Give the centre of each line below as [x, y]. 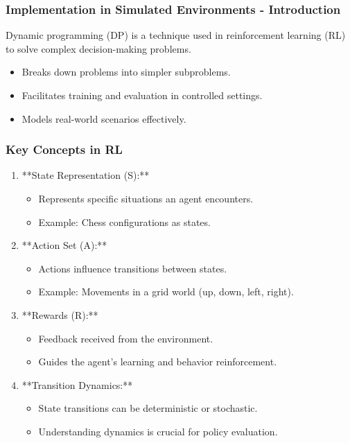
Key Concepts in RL [64, 149]
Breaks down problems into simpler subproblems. [126, 72]
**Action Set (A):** [64, 245]
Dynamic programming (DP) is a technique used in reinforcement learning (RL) [176, 35]
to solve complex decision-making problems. [98, 48]
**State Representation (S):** [86, 175]
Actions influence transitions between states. [133, 268]
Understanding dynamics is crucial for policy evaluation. [158, 431]
